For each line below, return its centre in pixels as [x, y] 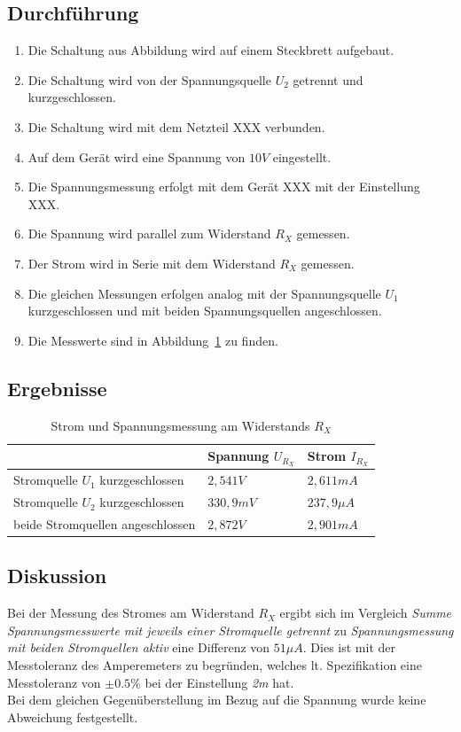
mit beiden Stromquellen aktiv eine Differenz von [139, 647]
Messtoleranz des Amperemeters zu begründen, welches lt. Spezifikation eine [215, 665]
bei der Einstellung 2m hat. [219, 682]
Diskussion [57, 576]
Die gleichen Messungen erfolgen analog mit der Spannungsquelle [204, 293]
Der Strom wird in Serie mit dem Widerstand [152, 263]
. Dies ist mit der [349, 647]
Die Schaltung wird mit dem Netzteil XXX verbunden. [176, 126]
